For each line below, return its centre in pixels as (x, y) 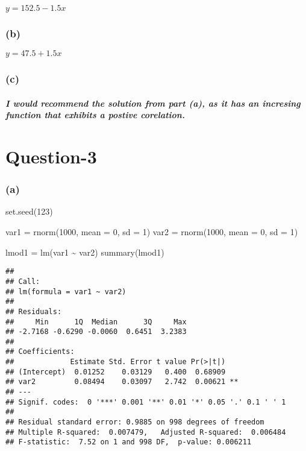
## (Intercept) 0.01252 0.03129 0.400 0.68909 (116, 372)
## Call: (23, 281)
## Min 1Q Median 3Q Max (96, 322)
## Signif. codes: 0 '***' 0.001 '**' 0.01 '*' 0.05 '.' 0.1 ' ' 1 (146, 402)
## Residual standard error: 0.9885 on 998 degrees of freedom (135, 422)
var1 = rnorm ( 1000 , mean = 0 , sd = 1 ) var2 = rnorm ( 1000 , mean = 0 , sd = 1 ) (152, 232)
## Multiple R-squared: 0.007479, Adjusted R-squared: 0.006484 (146, 432)
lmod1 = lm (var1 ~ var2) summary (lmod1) (85, 252)
